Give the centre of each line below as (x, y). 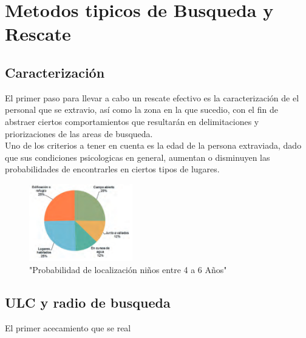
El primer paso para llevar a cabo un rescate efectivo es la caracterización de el (152, 97)
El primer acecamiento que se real (68, 327)
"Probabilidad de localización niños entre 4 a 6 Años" (128, 269)
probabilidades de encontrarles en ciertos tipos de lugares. (112, 169)
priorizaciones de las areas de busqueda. (79, 133)
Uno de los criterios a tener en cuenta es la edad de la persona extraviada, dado (153, 145)
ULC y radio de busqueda (88, 302)
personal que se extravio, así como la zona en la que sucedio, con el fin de (141, 110)
